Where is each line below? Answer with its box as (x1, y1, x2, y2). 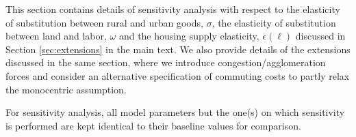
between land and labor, (5, 29, 107, 43)
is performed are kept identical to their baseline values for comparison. (5, 118, 301, 132)
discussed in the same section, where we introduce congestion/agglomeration (5, 55, 326, 70)
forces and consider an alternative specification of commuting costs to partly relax (5, 68, 350, 82)
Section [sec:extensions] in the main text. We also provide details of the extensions (5, 42, 351, 56)
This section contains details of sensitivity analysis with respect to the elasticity (5, 2, 340, 16)
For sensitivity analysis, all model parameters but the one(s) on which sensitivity (5, 105, 345, 119)
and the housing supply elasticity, (118, 29, 259, 43)
